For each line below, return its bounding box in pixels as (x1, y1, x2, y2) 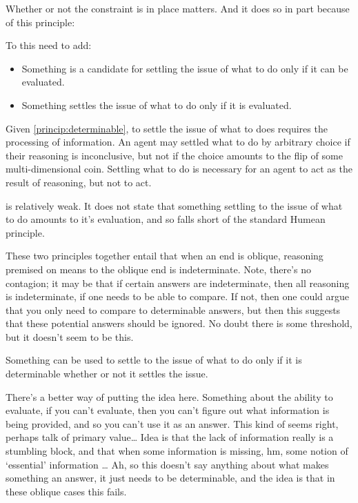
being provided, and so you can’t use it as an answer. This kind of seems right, (6, 416, 339, 431)
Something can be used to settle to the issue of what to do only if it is (6, 353, 302, 367)
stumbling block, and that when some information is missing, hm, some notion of (6, 444, 348, 458)
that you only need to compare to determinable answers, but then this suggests (6, 302, 341, 317)
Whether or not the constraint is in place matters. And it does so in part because (6, 1, 350, 15)
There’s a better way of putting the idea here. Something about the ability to (6, 389, 333, 404)
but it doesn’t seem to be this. (6, 329, 134, 344)
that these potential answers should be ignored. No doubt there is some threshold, (6, 316, 352, 331)
